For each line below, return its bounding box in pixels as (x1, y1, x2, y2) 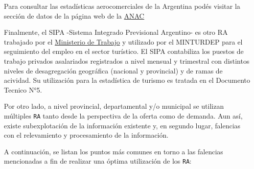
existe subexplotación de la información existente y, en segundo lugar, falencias (4, 120, 241, 130)
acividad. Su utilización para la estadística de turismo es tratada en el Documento (4, 75, 251, 85)
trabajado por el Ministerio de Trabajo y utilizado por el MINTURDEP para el (4, 36, 243, 47)
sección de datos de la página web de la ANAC (4, 10, 144, 21)
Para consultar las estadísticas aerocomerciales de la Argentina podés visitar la (4, 1, 240, 11)
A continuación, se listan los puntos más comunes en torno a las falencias (4, 146, 223, 156)
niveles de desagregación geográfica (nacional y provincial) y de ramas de (4, 65, 223, 75)
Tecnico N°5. (4, 84, 42, 95)
